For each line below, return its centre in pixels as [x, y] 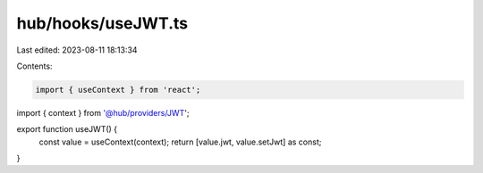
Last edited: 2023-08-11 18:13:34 [77, 50]
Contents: [34, 66]
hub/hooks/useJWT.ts [102, 23]
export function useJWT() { [67, 129]
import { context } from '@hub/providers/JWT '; [103, 112]
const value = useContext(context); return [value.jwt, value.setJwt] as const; [180, 142]
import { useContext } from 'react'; [118, 90]
